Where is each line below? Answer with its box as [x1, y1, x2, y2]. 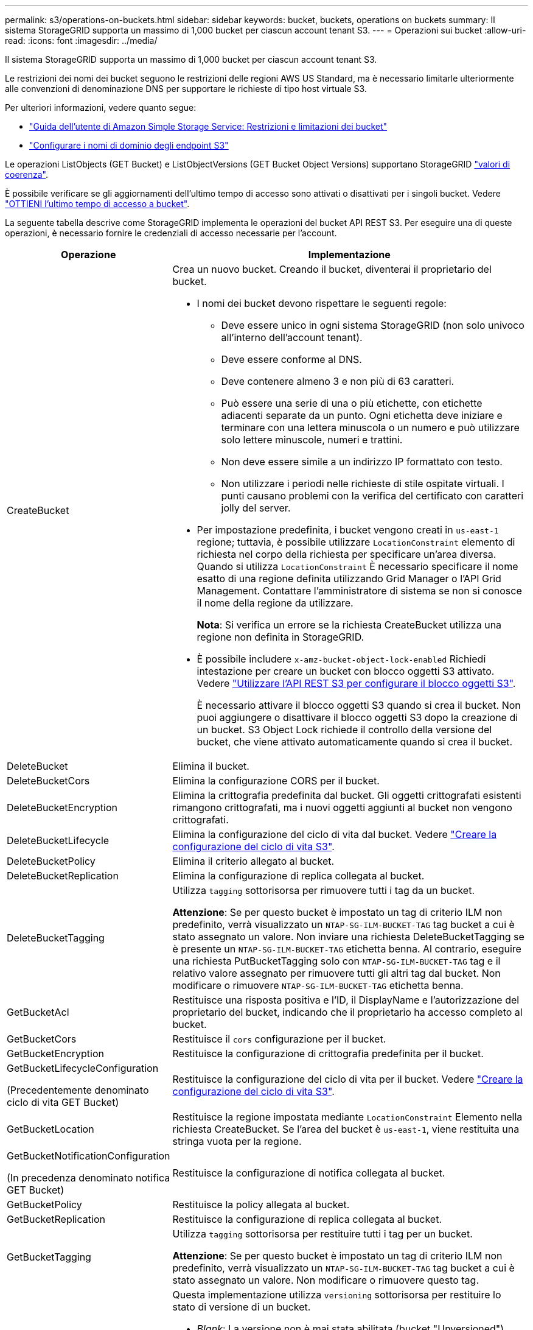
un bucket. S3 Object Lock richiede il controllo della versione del [197, 723, 492, 736]
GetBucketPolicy [7, 1198, 82, 1211]
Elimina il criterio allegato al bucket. [172, 855, 335, 867]
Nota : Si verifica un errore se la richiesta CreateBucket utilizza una [197, 619, 502, 631]
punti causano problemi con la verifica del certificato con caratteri [221, 490, 524, 502]
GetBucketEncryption [7, 1047, 104, 1060]
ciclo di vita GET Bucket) [7, 1096, 119, 1108]
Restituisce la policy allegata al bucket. [172, 1198, 350, 1211]
